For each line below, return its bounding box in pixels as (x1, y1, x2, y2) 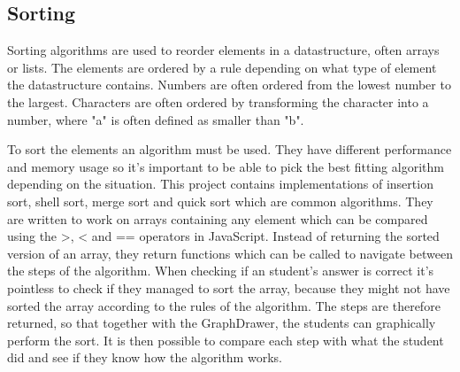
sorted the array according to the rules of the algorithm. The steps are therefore (7, 296, 441, 314)
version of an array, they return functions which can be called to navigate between (7, 244, 453, 262)
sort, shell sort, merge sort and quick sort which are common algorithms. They (7, 191, 433, 210)
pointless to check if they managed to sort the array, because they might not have (7, 278, 450, 297)
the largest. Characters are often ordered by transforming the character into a (7, 92, 429, 111)
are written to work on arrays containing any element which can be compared (7, 209, 428, 228)
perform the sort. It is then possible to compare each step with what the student (7, 330, 444, 349)
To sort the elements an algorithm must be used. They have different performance (7, 140, 452, 159)
